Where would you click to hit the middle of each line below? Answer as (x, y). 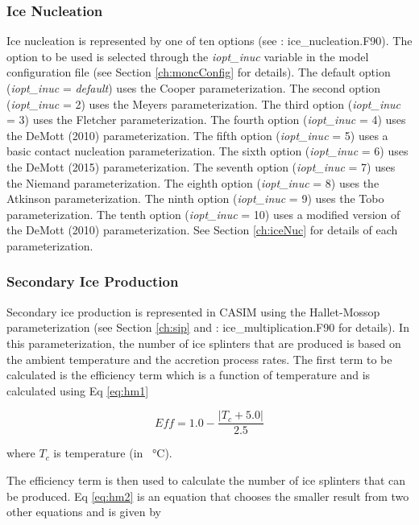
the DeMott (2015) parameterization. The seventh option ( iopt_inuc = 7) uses (201, 166)
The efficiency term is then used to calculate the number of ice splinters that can (206, 480)
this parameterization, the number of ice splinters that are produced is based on (204, 343)
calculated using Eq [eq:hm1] (78, 390)
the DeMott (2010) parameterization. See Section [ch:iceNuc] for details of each (202, 230)
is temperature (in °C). (113, 453)
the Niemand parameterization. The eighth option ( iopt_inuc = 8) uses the (193, 182)
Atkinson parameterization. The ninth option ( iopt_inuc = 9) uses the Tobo (195, 198)
